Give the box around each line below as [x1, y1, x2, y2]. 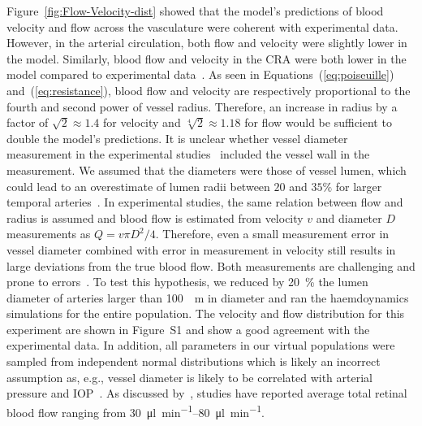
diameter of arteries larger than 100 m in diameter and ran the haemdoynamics [6, 289, 409, 306]
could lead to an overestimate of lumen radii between [6, 177, 270, 194]
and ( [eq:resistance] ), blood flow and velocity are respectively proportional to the [6, 81, 411, 98]
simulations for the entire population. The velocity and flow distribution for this [6, 305, 405, 322]
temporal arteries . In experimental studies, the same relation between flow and [6, 193, 403, 211]
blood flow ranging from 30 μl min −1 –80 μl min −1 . [6, 401, 265, 420]
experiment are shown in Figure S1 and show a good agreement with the [6, 320, 370, 337]
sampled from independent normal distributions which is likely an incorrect [6, 353, 381, 370]
